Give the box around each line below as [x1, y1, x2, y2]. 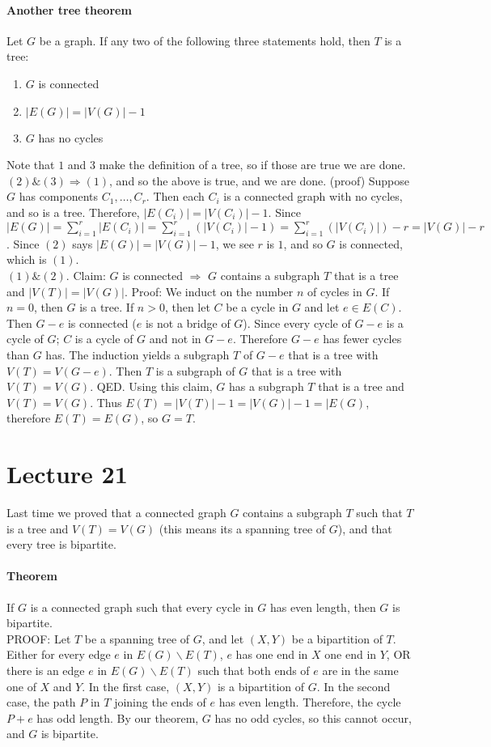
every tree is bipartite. [6, 536, 116, 553]
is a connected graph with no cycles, [223, 188, 403, 205]
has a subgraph [228, 378, 304, 395]
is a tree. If [79, 299, 134, 316]
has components [19, 188, 99, 205]
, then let [164, 299, 210, 316]
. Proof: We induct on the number [124, 282, 294, 299]
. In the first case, [82, 677, 170, 694]
